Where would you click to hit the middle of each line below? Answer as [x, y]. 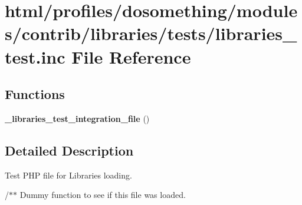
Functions [35, 94]
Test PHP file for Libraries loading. [68, 175]
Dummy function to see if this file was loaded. [103, 195]
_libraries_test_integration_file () [77, 118]
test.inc [35, 56]
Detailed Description [69, 150]
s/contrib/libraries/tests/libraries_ [151, 33]
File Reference [131, 56]
